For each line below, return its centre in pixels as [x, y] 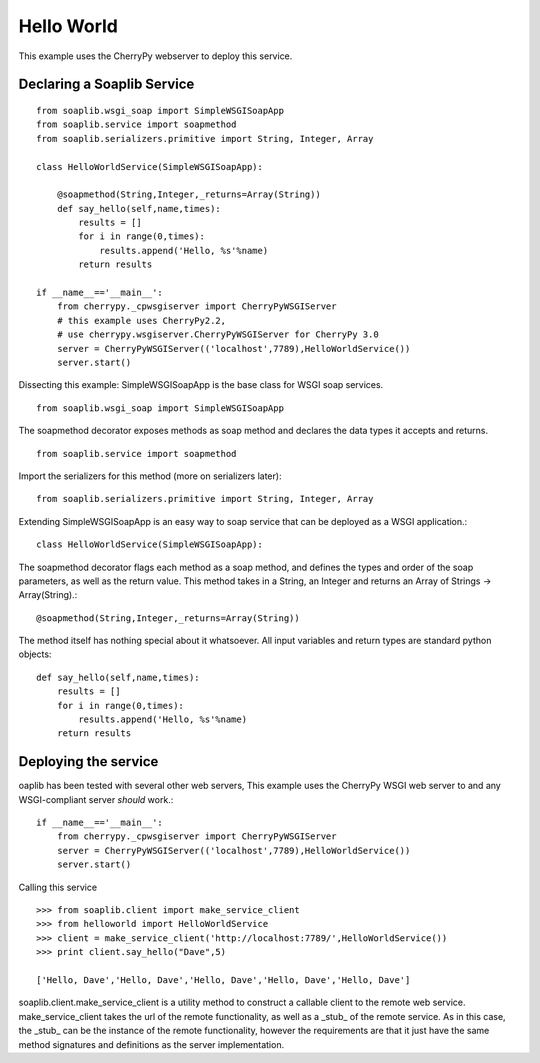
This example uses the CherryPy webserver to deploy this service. [155, 56]
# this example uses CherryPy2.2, [141, 320]
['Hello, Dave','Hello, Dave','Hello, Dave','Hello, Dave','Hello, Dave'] [223, 980]
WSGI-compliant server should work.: [96, 799]
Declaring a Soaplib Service [106, 84]
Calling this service [58, 887]
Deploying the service [88, 761]
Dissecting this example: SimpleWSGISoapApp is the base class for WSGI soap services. [201, 385]
